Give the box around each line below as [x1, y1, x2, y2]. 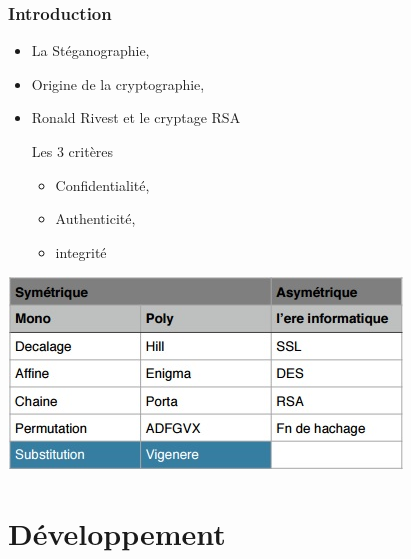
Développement [8, 513, 226, 554]
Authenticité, [55, 208, 136, 229]
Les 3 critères [31, 141, 114, 161]
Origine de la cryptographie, [31, 73, 205, 94]
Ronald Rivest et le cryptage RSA [31, 107, 241, 128]
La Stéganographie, [31, 40, 150, 61]
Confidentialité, [55, 174, 150, 195]
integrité [55, 241, 107, 262]
